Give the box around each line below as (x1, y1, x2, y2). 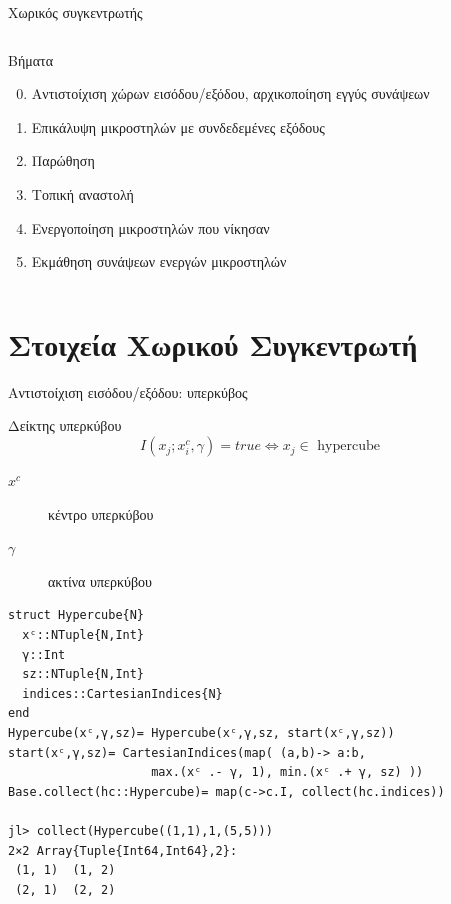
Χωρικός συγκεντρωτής (8, 2, 143, 22)
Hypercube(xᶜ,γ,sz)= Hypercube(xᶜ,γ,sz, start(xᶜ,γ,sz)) (8, 726, 395, 740)
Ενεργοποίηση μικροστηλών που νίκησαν (31, 217, 270, 238)
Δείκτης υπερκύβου (8, 415, 122, 436)
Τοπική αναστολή (31, 183, 134, 204)
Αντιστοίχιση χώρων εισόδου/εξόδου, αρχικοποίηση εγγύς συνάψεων (31, 83, 430, 104)
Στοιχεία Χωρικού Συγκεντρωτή (8, 323, 418, 364)
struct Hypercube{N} (8, 608, 145, 623)
